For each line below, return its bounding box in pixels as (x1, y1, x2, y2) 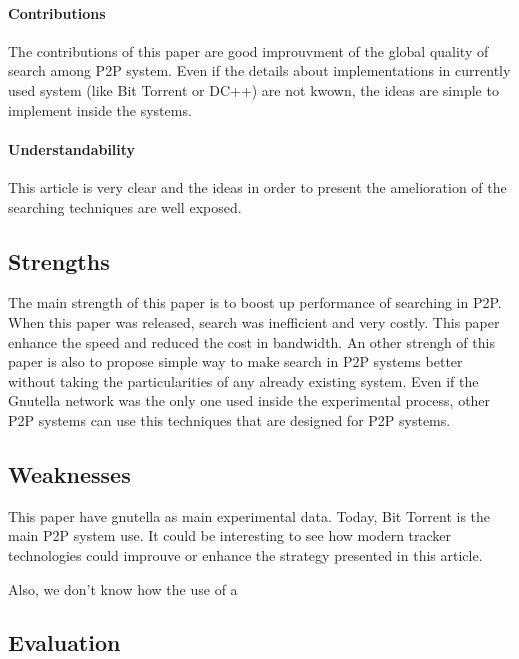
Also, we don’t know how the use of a (8, 578, 238, 599)
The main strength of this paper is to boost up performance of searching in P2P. (8, 292, 502, 313)
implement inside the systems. (8, 99, 192, 120)
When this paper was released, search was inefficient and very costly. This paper (8, 311, 500, 332)
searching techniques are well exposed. (8, 196, 242, 217)
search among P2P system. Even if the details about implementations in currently (8, 60, 511, 81)
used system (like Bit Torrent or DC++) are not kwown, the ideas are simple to (8, 79, 499, 100)
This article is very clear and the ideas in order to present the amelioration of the (8, 176, 507, 197)
